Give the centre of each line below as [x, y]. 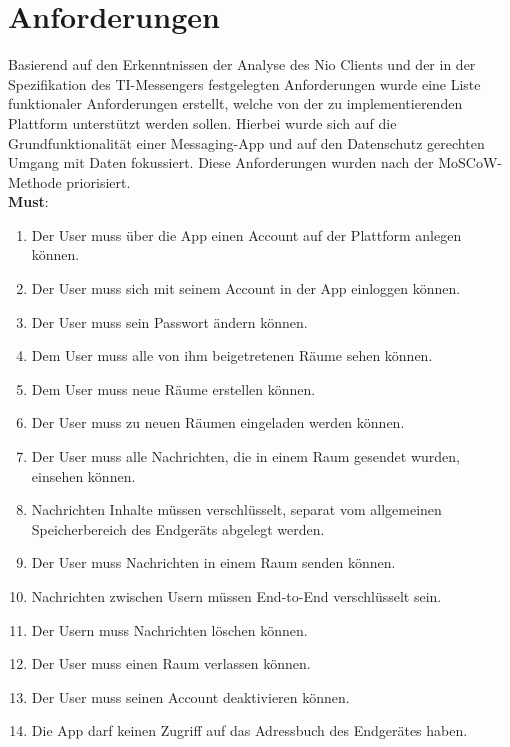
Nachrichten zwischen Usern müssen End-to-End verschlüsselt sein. [236, 596]
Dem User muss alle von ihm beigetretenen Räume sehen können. [232, 355]
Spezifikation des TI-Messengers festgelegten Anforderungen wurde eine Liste [244, 83]
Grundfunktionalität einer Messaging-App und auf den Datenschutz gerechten [246, 142]
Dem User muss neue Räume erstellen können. [173, 388]
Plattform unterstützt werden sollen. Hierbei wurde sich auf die [202, 122]
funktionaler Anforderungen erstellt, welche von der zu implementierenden [235, 103]
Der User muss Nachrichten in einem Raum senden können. [213, 562]
